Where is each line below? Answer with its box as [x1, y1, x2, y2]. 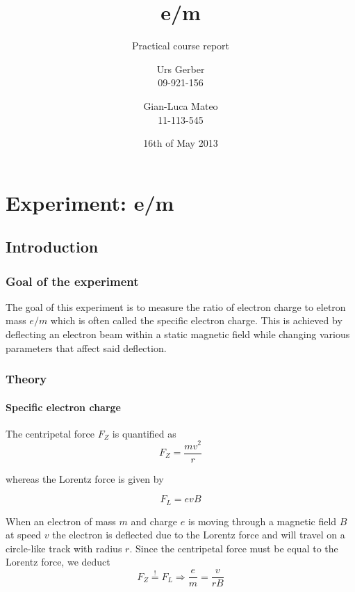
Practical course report [131, 38, 230, 53]
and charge [131, 513, 178, 528]
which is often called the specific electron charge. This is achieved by [50, 313, 342, 328]
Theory [6, 370, 47, 387]
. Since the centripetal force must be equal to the [129, 541, 338, 555]
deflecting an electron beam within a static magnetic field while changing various [6, 327, 350, 342]
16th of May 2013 [143, 136, 218, 150]
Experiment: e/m [6, 188, 174, 216]
